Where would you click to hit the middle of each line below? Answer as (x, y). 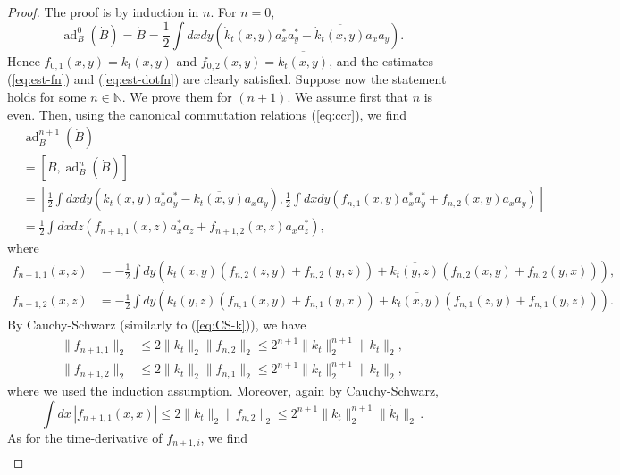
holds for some (47, 97)
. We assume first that (348, 97)
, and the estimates (381, 61)
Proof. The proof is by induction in (103, 12)
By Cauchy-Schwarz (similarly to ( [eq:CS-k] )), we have (157, 325)
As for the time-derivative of (85, 437)
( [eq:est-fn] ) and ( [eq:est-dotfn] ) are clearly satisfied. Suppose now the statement (227, 79)
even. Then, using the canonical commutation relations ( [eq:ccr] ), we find (207, 114)
